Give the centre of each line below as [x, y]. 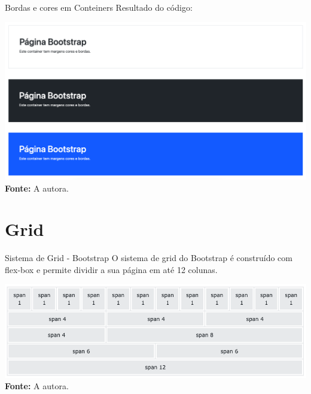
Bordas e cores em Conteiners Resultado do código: [99, 7]
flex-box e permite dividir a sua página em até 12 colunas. [111, 269]
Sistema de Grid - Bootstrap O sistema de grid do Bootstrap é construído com [149, 258]
